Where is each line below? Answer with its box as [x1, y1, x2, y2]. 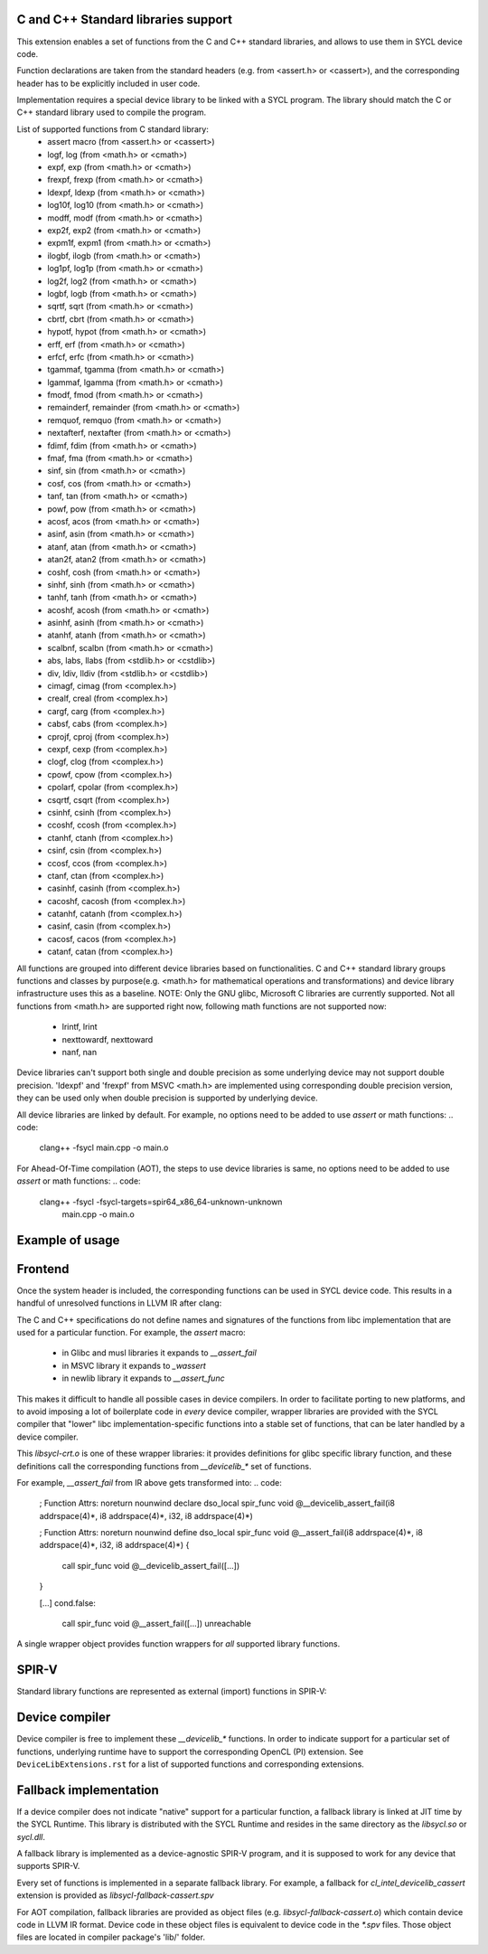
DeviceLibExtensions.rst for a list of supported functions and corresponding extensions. [16, 1759, 365, 1770]
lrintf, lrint [61, 1022, 99, 1033]
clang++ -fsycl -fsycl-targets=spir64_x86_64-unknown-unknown [39, 1196, 283, 1207]
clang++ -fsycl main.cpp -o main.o [39, 1142, 169, 1153]
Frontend [16, 1261, 70, 1277]
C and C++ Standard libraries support [16, 12, 232, 27]
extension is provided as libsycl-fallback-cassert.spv [16, 1890, 214, 1901]
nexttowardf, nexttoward [61, 1034, 154, 1044]
